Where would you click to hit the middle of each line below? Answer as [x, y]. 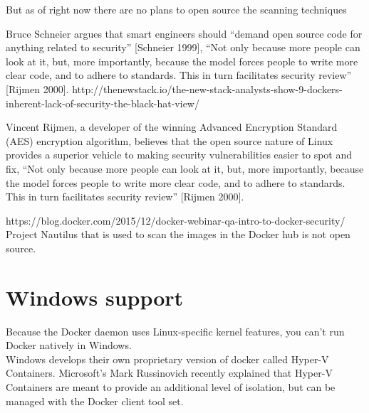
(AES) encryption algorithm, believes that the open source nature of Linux [170, 140]
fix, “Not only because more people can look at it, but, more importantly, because [185, 168]
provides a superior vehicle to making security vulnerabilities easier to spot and [179, 155]
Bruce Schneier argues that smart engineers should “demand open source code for [184, 33]
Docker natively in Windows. [69, 345]
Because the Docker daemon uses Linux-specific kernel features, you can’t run [175, 331]
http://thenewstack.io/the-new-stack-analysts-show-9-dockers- [207, 88]
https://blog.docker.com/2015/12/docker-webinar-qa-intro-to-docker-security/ [176, 220]
